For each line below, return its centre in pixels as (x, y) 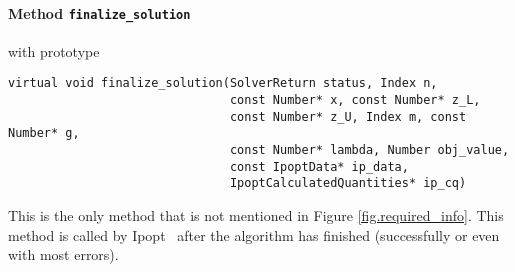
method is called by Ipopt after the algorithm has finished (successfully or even (254, 234)
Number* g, (44, 133)
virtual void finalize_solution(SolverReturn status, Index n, (223, 83)
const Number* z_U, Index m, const (348, 116)
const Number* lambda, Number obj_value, (369, 150)
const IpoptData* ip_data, (319, 166)
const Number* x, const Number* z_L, (355, 100)
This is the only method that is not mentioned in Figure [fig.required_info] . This (256, 215)
